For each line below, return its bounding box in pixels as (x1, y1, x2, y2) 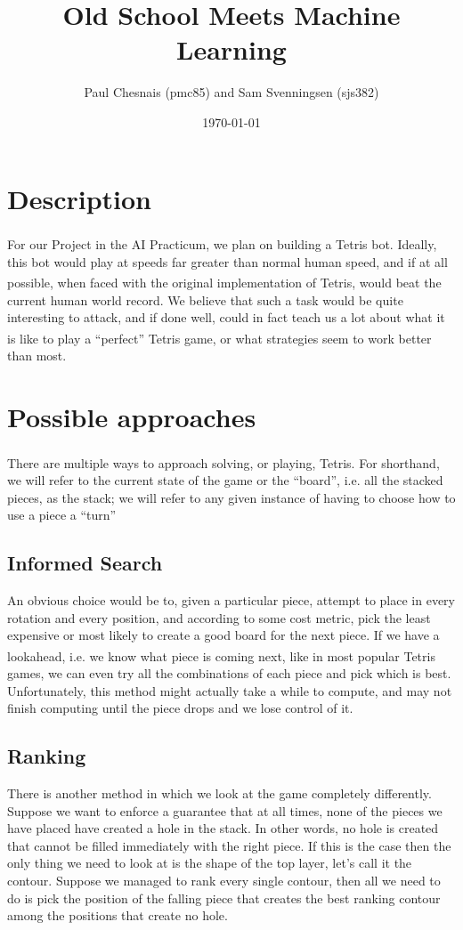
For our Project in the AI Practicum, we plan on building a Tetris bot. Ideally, (7, 235, 437, 254)
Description (7, 180, 152, 216)
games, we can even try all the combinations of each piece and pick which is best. (7, 663, 451, 682)
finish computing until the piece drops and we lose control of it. (7, 699, 353, 717)
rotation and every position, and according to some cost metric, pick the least (7, 608, 431, 627)
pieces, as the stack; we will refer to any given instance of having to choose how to (7, 488, 456, 506)
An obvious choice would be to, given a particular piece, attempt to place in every (7, 590, 456, 609)
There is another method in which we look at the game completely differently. (7, 783, 432, 802)
